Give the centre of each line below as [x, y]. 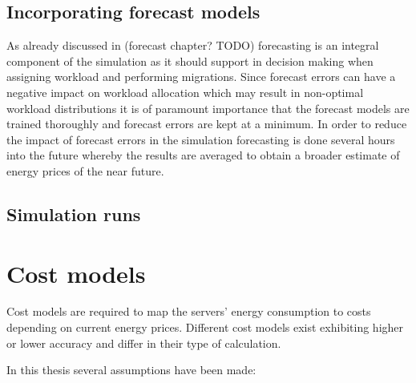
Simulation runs [74, 214]
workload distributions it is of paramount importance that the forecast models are [208, 108]
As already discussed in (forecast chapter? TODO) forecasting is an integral [193, 45]
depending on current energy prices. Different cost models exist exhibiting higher [205, 327]
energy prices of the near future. [85, 170]
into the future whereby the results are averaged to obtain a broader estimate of [203, 155]
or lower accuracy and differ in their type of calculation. [144, 343]
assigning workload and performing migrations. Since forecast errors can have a [201, 77]
